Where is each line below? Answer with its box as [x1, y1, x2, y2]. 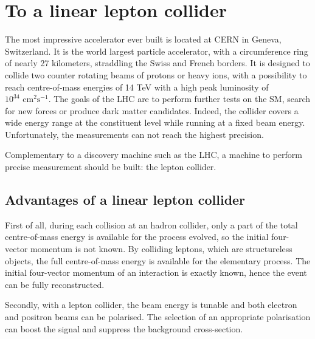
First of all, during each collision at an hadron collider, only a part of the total [5, 218, 298, 231]
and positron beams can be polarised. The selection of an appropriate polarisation [5, 310, 311, 323]
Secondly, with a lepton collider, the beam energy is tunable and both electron [5, 298, 297, 311]
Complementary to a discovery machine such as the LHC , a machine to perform [5, 148, 302, 161]
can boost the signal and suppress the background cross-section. [5, 322, 243, 335]
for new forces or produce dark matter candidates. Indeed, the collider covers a [5, 104, 299, 117]
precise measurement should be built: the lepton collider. [5, 160, 216, 173]
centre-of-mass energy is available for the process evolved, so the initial [5, 230, 269, 243]
